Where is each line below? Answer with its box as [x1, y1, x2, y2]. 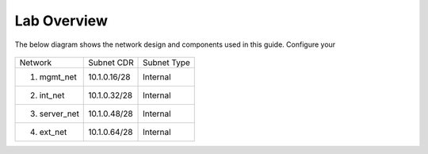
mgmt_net [39, 71, 77, 83]
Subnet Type [143, 56, 190, 67]
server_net [39, 108, 79, 119]
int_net [39, 90, 65, 101]
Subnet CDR [88, 56, 134, 67]
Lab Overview [14, 12, 109, 29]
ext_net [39, 126, 67, 137]
